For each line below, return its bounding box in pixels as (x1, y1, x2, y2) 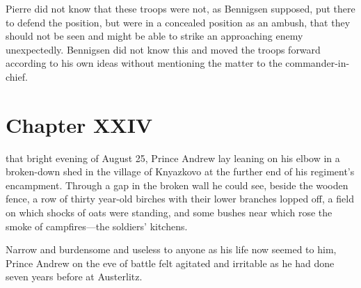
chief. (6, 69, 28, 83)
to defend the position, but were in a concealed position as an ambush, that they (6, 15, 351, 29)
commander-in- (285, 56, 350, 70)
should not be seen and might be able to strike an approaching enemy (6, 29, 303, 43)
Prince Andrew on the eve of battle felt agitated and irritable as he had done (6, 255, 335, 270)
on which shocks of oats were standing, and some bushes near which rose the (6, 205, 332, 220)
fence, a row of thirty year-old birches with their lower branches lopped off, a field (6, 191, 354, 206)
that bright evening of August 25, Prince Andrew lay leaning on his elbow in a (6, 150, 340, 165)
